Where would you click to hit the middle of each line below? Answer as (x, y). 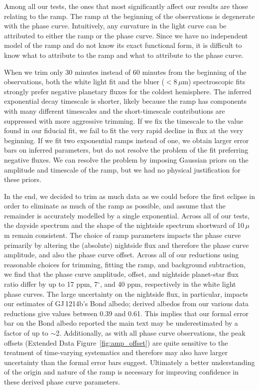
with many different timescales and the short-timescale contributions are (115, 110)
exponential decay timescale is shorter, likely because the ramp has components (126, 101)
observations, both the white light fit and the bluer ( (84, 82)
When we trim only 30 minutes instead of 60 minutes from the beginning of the (125, 72)
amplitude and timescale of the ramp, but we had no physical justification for (122, 169)
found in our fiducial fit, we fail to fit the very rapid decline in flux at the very (124, 130)
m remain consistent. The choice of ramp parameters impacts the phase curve (123, 235)
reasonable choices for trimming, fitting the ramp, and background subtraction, (125, 264)
